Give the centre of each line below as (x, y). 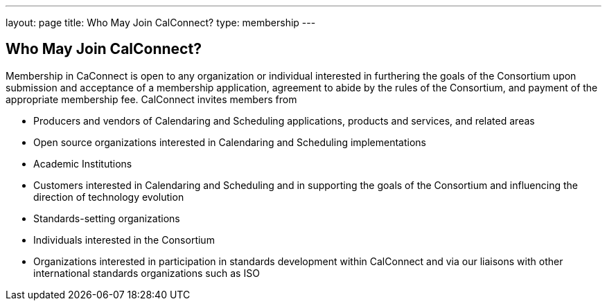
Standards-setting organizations (107, 218)
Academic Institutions (83, 163)
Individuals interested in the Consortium (124, 240)
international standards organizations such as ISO (147, 273)
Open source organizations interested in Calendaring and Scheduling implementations (230, 142)
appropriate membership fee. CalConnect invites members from (151, 99)
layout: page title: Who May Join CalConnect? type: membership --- (161, 22)
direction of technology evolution (109, 197)
